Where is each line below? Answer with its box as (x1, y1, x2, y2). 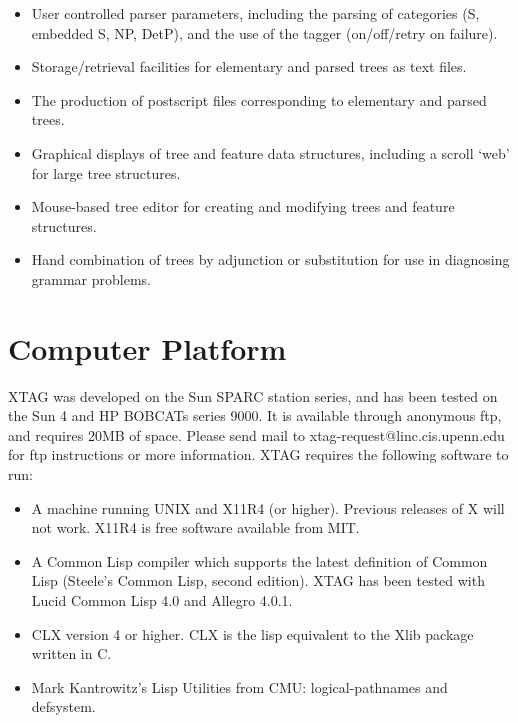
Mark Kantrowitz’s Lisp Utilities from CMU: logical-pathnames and (31, 676, 448, 697)
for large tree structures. (31, 162, 181, 183)
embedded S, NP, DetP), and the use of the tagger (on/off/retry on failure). (31, 22, 498, 43)
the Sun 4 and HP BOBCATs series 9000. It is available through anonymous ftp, (8, 405, 502, 426)
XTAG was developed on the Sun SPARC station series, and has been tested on (8, 385, 498, 406)
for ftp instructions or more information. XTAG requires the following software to (8, 444, 509, 465)
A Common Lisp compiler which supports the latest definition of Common (31, 550, 488, 571)
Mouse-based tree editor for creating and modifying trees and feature (31, 196, 455, 217)
